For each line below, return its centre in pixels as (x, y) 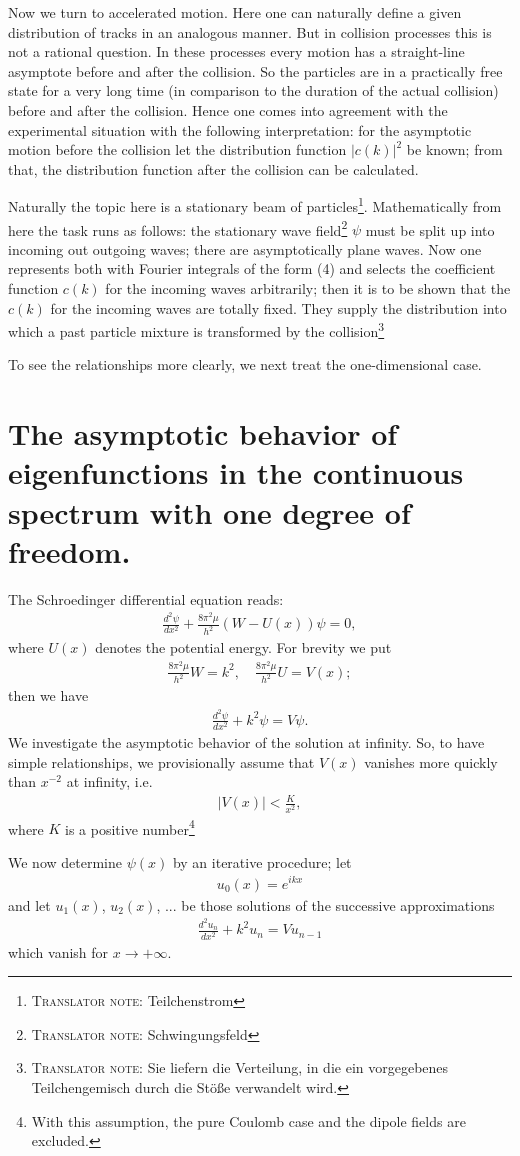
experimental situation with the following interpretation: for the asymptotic (240, 129)
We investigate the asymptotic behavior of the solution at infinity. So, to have (246, 742)
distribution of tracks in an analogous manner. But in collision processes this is (250, 31)
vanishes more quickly (431, 761)
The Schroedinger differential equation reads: (146, 598)
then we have (48, 695)
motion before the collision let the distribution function (177, 149)
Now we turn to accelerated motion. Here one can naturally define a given (235, 12)
